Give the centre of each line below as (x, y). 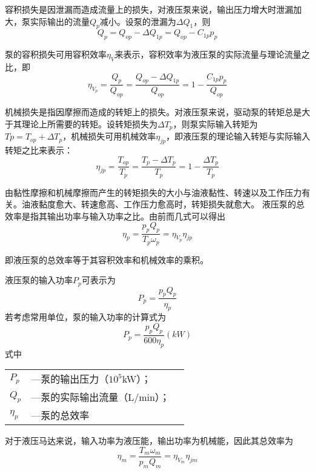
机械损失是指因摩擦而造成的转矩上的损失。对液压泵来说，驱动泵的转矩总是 (153, 112)
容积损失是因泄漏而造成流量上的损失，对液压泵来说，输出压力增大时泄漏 (149, 9)
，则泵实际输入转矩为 (215, 123)
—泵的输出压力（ (70, 379)
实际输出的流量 (60, 21)
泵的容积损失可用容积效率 (56, 54)
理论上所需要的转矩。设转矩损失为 (89, 123)
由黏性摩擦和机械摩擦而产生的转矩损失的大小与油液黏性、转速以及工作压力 (153, 192)
